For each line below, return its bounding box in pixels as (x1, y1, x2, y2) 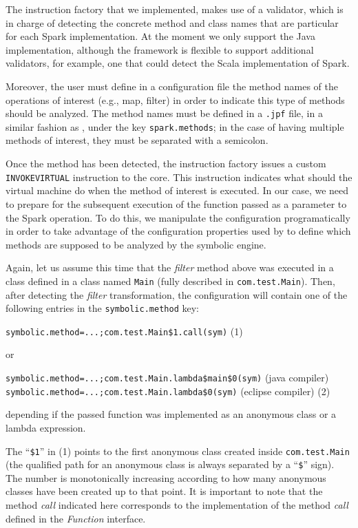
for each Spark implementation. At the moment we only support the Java (6, 29, 315, 43)
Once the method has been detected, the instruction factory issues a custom (6, 156, 326, 171)
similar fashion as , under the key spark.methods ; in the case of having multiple (6, 119, 344, 134)
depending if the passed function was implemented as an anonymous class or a (6, 407, 337, 421)
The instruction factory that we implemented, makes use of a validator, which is (6, 2, 344, 16)
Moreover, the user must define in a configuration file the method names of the (6, 78, 338, 93)
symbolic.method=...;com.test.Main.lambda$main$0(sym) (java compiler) (6, 370, 329, 385)
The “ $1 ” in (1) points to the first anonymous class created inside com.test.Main (6, 443, 350, 458)
